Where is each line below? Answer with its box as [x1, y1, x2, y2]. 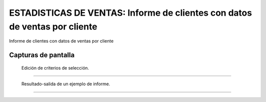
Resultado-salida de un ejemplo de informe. [21, 81, 110, 87]
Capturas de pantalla [9, 51, 75, 59]
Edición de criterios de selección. [21, 65, 89, 71]
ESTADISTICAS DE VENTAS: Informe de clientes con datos [9, 7, 252, 18]
